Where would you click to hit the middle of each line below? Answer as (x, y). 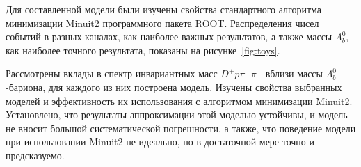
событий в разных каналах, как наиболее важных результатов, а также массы (169, 37)
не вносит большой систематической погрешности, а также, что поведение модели (181, 128)
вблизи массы (294, 73)
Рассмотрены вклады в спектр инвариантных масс (112, 73)
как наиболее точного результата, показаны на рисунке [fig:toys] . (143, 50)
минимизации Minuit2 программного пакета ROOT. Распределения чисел (162, 23)
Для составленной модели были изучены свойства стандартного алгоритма (164, 9)
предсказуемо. (35, 155)
